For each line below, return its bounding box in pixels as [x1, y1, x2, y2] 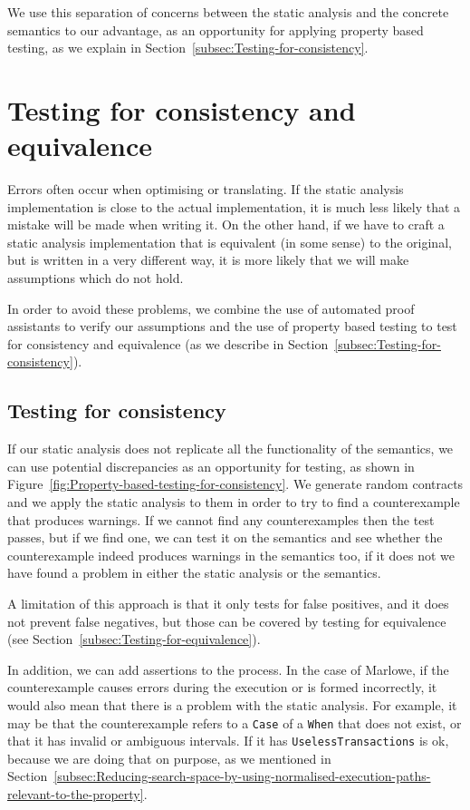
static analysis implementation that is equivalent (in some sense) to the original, [7, 232, 452, 251]
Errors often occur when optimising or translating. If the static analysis [7, 180, 404, 199]
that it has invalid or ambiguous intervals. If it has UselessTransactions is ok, [7, 731, 449, 750]
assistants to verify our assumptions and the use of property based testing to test [7, 317, 457, 336]
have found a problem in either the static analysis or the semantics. [7, 563, 381, 582]
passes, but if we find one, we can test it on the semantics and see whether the [7, 528, 443, 547]
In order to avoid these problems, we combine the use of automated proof [7, 298, 415, 317]
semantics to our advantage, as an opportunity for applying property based [7, 20, 424, 39]
